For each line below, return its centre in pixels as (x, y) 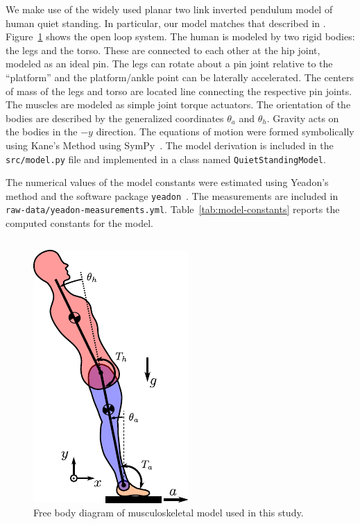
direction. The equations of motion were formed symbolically (225, 132)
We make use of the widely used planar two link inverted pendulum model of (169, 9)
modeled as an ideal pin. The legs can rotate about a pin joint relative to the (169, 64)
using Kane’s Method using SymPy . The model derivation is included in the (170, 145)
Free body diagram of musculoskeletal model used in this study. (169, 513)
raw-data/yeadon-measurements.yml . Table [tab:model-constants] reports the (173, 209)
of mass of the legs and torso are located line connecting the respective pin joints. (179, 91)
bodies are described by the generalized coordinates (115, 118)
